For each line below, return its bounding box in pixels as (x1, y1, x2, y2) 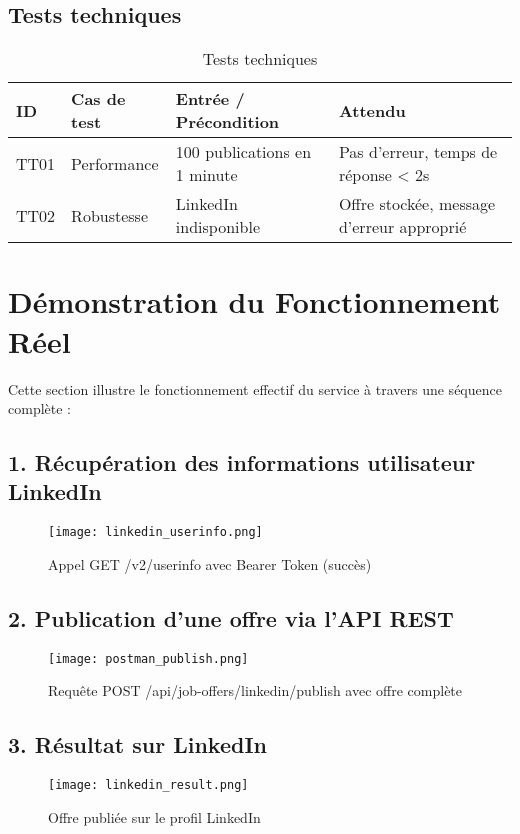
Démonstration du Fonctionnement (8, 281, 501, 322)
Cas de (71, 87, 126, 111)
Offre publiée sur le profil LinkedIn (48, 806, 261, 827)
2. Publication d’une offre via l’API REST (8, 602, 454, 633)
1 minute (175, 163, 238, 187)
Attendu (338, 98, 406, 122)
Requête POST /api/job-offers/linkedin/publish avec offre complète (48, 680, 463, 701)
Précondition (175, 110, 280, 134)
